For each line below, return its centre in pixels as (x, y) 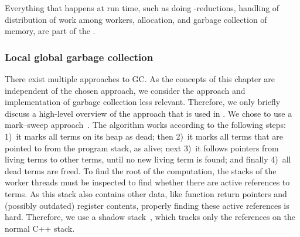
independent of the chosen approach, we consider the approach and (125, 90)
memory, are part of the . (50, 31)
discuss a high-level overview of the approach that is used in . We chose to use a (149, 113)
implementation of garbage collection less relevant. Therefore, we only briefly (143, 102)
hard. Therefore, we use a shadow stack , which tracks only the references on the (150, 217)
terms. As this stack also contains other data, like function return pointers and (146, 193)
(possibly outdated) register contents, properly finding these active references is (147, 205)
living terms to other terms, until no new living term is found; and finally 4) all (148, 159)
